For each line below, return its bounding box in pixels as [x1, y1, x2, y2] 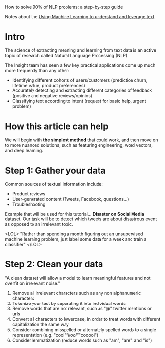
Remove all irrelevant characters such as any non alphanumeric [12, 290, 141, 296]
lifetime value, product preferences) [12, 82, 85, 88]
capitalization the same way [12, 321, 69, 327]
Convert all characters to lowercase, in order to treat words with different [12, 316, 161, 322]
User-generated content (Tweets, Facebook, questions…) [12, 196, 129, 202]
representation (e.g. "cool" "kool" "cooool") [12, 332, 99, 338]
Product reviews [12, 190, 46, 197]
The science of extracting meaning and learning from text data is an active [5, 47, 157, 53]
